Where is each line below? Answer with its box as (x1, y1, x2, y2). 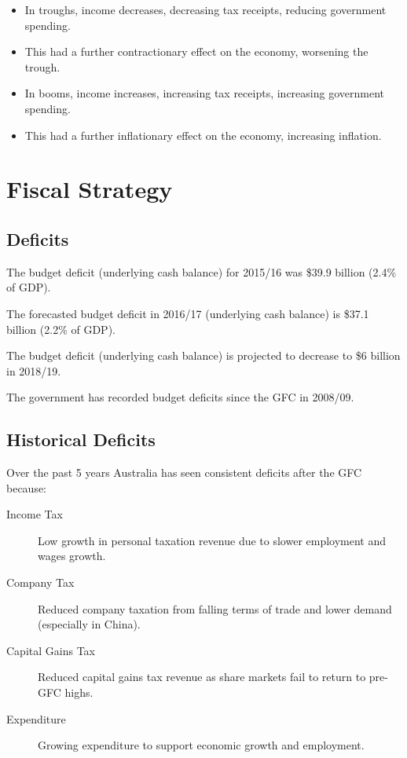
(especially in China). (38, 616, 141, 632)
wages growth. (38, 547, 106, 564)
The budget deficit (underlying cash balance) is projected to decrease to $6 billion (6, 347, 401, 364)
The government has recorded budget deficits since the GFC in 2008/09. (6, 389, 354, 405)
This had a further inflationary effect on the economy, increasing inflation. (24, 126, 382, 143)
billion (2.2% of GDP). (6, 320, 115, 337)
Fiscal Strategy (6, 173, 173, 205)
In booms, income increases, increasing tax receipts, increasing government (24, 85, 384, 101)
